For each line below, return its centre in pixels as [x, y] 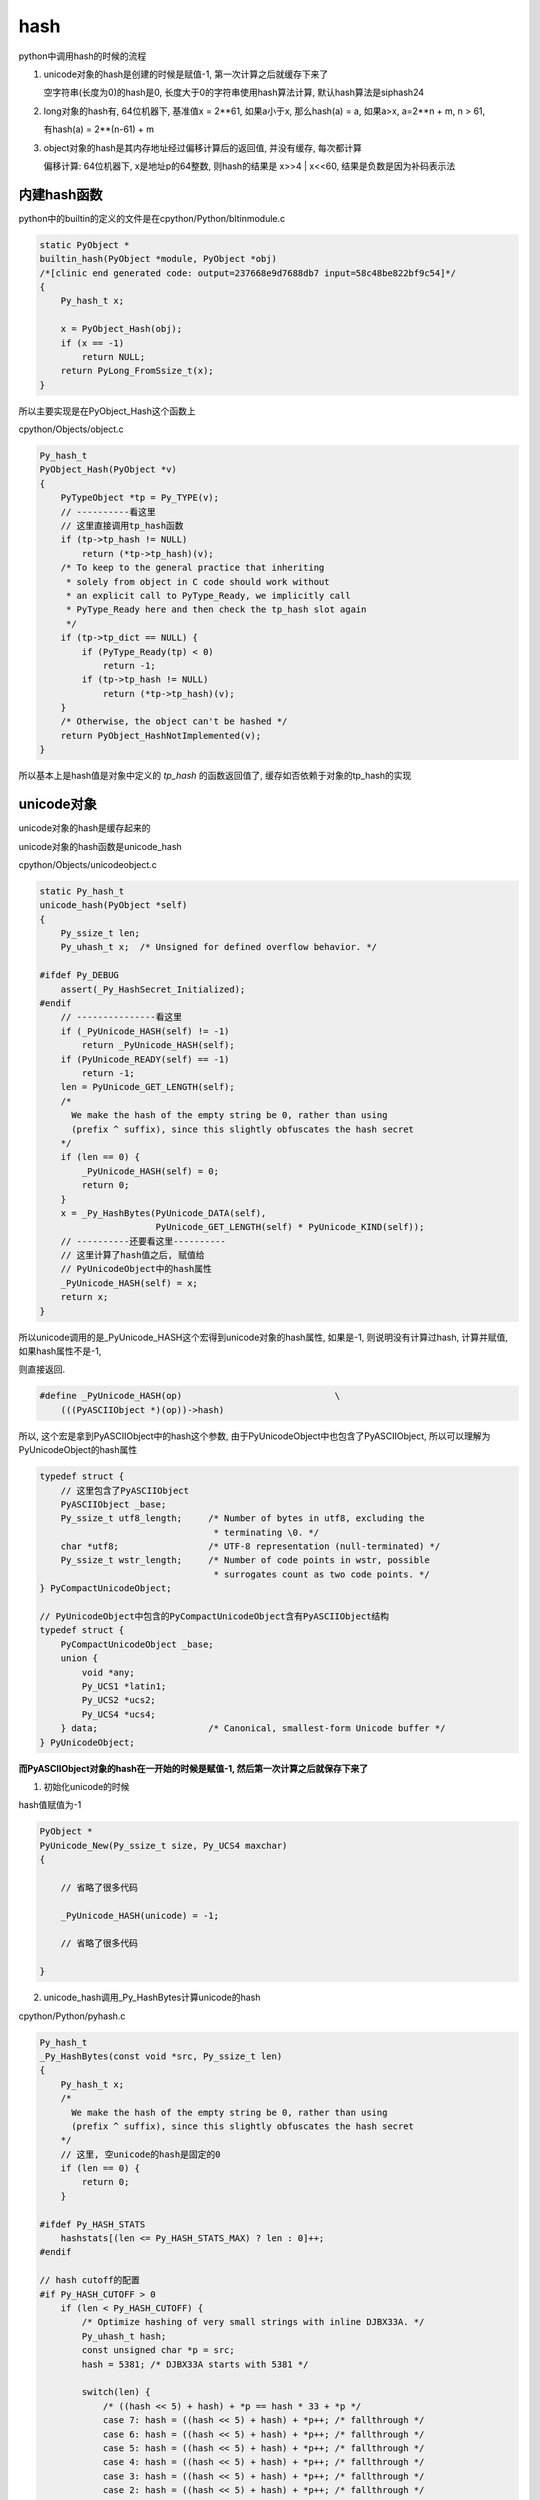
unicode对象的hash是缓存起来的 [84, 828]
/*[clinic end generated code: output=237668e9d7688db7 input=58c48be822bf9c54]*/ [248, 273]
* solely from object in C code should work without [197, 581]
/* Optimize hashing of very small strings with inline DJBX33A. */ [253, 2322]
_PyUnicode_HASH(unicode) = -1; [140, 1915]
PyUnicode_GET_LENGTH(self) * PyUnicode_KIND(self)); [290, 1227]
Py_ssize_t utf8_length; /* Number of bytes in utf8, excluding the [242, 1518]
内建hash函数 [61, 194]
